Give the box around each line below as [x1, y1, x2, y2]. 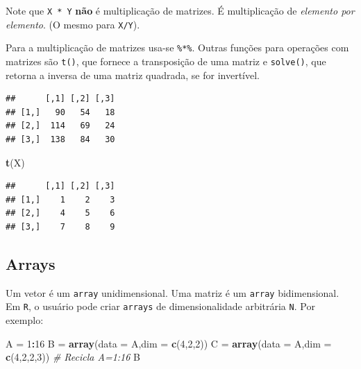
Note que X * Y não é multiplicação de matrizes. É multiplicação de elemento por [6, 3, 355, 17]
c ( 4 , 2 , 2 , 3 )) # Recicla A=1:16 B [6, 350, 140, 364]
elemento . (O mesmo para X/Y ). [6, 17, 140, 31]
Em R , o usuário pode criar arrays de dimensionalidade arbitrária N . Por [6, 299, 315, 314]
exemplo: [6, 313, 44, 327]
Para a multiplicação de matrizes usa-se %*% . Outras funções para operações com [6, 40, 349, 55]
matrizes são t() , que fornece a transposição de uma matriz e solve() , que [6, 53, 326, 68]
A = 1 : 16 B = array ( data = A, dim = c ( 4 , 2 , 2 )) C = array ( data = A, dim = [6, 336, 332, 350]
